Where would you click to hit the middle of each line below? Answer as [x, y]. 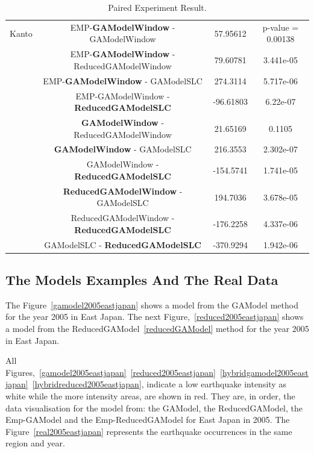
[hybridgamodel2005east [264, 372]
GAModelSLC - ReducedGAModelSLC [123, 244]
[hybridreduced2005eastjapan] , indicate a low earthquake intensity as [159, 384]
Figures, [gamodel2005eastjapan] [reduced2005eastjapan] [111, 372]
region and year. [35, 443]
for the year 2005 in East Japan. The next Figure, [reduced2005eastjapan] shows [155, 317]
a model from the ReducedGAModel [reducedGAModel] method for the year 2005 [157, 329]
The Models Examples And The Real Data [142, 280]
